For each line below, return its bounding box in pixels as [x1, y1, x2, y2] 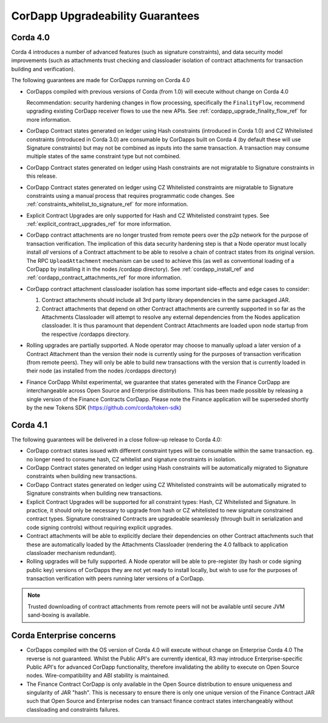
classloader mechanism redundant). [26, 549, 117, 556]
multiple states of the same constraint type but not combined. [26, 153, 181, 160]
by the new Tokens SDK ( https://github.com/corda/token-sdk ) [26, 403, 182, 411]
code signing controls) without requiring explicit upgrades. [26, 523, 173, 531]
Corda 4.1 [11, 420, 48, 430]
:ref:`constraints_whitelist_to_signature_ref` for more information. [26, 201, 188, 208]
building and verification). [11, 65, 75, 72]
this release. [26, 172, 57, 180]
